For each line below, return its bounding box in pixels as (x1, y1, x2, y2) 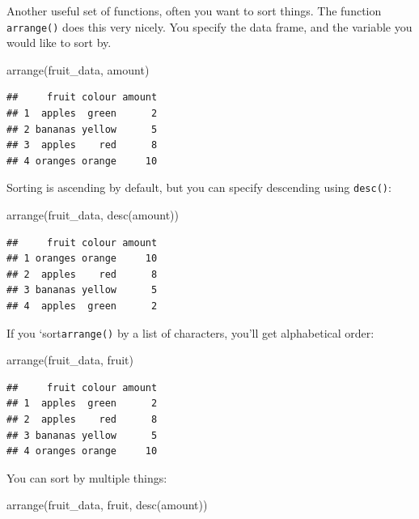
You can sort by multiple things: (6, 469, 167, 486)
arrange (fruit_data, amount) (6, 61, 150, 78)
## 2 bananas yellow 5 (6, 123, 158, 135)
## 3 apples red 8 (6, 139, 158, 151)
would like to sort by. (6, 34, 112, 51)
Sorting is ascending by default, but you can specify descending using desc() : (6, 179, 391, 196)
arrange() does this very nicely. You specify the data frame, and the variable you (6, 18, 413, 35)
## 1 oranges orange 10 (6, 253, 158, 265)
